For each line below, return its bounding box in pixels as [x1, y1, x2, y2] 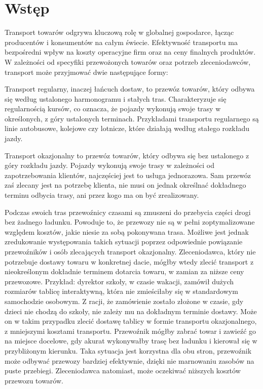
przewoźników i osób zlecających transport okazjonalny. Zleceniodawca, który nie [5, 246, 256, 256]
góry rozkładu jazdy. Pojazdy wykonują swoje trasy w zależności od [5, 160, 214, 170]
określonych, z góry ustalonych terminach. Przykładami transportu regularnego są [5, 113, 259, 123]
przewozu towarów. [5, 375, 63, 385]
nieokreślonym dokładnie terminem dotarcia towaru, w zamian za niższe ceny [5, 266, 244, 277]
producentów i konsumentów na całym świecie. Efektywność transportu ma [5, 36, 238, 47]
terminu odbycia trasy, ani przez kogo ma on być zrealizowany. [5, 190, 199, 200]
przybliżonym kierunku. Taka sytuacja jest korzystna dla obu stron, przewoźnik [5, 345, 252, 356]
